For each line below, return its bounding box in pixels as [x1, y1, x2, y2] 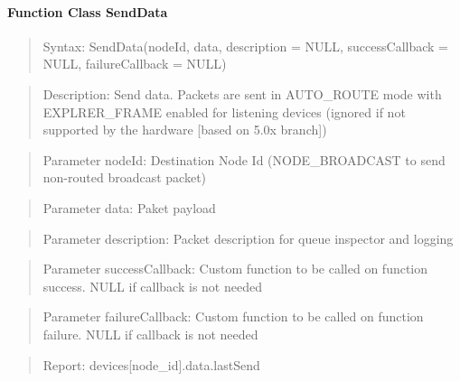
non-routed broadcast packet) [42, 168, 207, 187]
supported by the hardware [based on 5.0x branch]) [42, 120, 327, 139]
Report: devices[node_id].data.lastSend [42, 355, 260, 374]
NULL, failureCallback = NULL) [42, 54, 227, 73]
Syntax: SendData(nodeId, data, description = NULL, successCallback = [42, 36, 448, 55]
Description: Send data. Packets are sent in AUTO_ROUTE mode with [42, 84, 442, 103]
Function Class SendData [7, 2, 168, 21]
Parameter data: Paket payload [42, 198, 216, 217]
